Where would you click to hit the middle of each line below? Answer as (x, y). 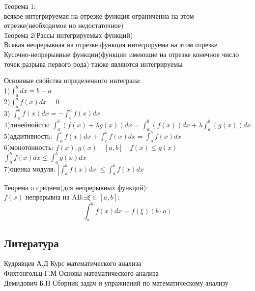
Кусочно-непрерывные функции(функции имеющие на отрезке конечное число (122, 54)
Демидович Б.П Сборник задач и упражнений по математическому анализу (116, 282)
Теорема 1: (20, 6)
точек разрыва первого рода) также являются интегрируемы (93, 64)
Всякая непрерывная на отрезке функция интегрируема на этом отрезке (111, 44)
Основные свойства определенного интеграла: (72, 80)
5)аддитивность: (28, 135)
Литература (31, 243)
